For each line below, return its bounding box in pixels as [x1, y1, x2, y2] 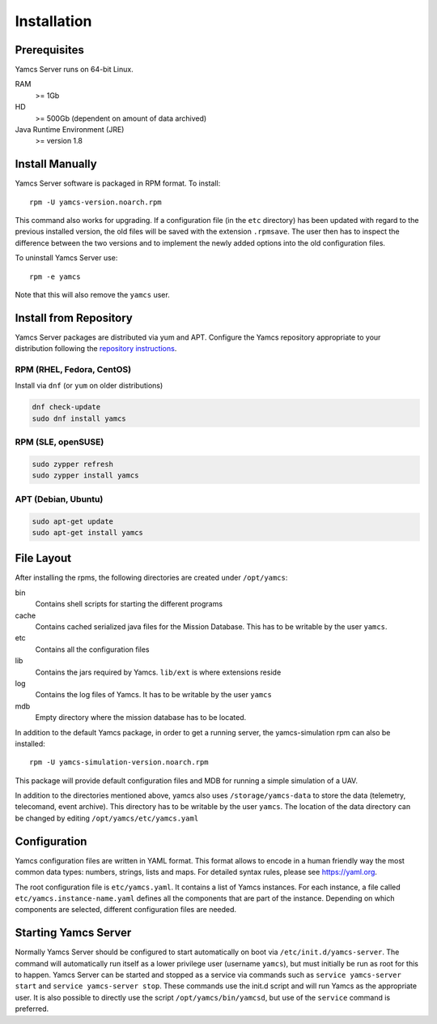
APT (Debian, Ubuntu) [15, 493, 104, 504]
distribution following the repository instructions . [15, 344, 177, 353]
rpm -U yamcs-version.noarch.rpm [29, 197, 162, 207]
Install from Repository [15, 311, 133, 324]
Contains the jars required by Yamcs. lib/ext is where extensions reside [35, 667, 282, 677]
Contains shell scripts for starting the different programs [35, 599, 223, 609]
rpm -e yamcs [29, 272, 81, 281]
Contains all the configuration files [35, 645, 150, 654]
